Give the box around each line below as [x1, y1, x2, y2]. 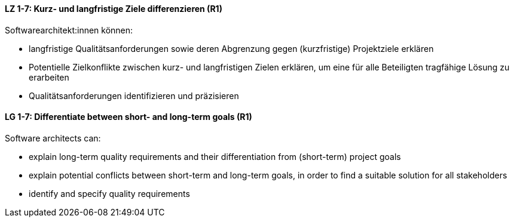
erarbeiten [29, 72, 69, 82]
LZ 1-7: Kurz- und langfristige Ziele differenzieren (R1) [5, 4, 222, 14]
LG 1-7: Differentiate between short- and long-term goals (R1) [5, 112, 252, 122]
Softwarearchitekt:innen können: [5, 24, 133, 35]
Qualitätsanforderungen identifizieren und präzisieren [29, 90, 239, 101]
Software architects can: [5, 132, 101, 143]
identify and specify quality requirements [29, 188, 190, 199]
